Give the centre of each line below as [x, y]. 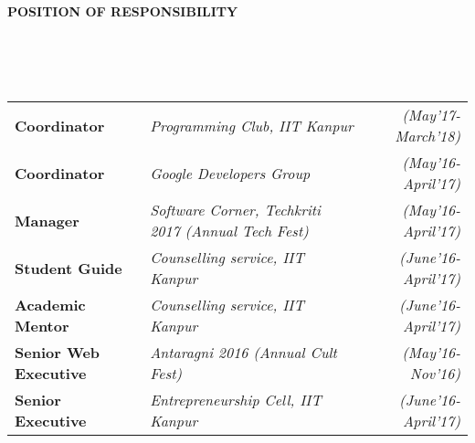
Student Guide [69, 268]
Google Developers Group [230, 173]
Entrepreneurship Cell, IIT [236, 400]
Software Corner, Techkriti [236, 210]
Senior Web [58, 353]
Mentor [42, 326]
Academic [50, 305]
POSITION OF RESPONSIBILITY [123, 11]
